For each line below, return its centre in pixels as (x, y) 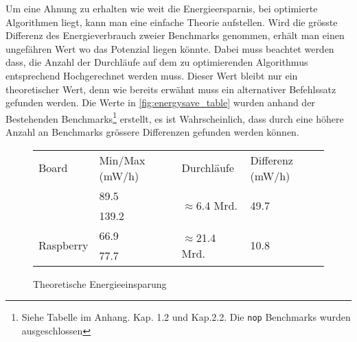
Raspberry (64, 245)
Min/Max (122, 160)
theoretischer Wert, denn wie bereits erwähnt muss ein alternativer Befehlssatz (171, 89)
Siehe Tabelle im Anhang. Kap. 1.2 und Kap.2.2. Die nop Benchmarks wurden (186, 317)
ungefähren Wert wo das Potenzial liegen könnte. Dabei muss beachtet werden (170, 48)
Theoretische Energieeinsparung (100, 283)
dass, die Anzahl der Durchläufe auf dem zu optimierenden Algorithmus (157, 62)
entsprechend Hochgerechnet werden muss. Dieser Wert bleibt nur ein (152, 75)
